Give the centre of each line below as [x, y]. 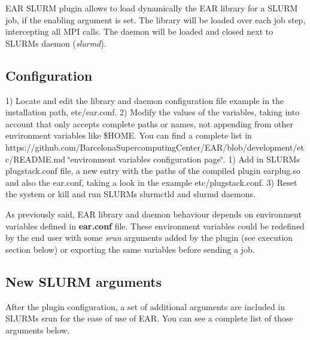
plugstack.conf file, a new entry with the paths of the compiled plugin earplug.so [153, 171]
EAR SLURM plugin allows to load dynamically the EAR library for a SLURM [152, 8]
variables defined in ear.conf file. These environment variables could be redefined [155, 226]
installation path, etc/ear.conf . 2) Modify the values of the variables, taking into [153, 112]
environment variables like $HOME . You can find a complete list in [129, 135]
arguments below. [38, 330]
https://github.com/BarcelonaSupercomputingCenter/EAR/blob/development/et [155, 147]
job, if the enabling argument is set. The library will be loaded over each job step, [156, 19]
